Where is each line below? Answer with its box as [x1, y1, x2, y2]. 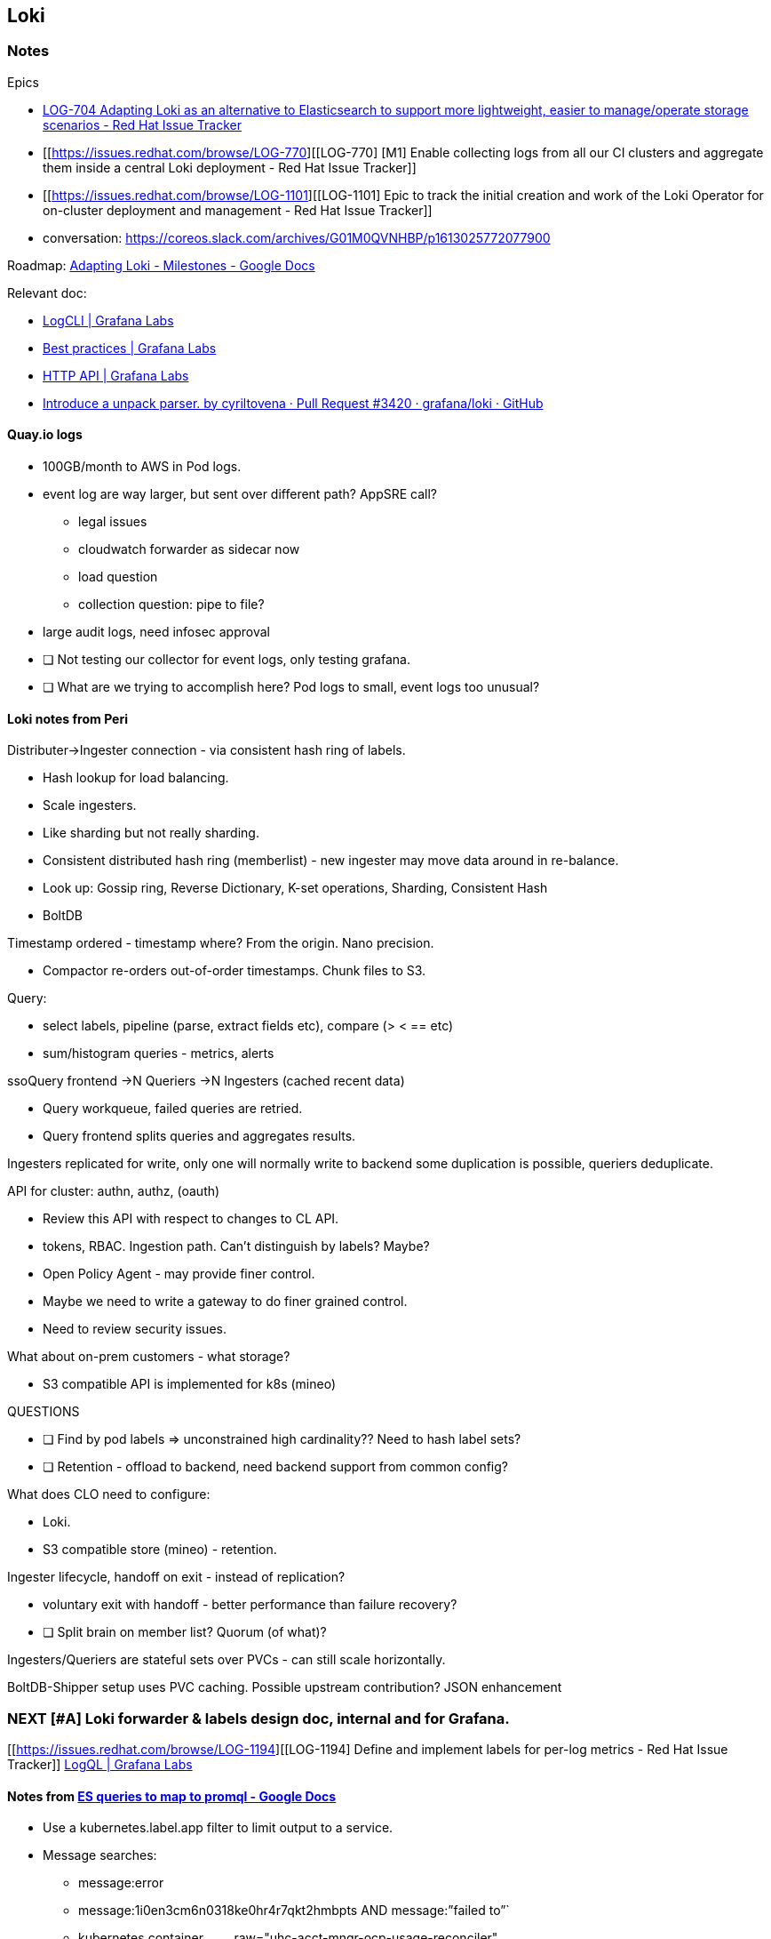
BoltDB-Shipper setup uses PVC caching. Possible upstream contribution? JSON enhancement [7, 1679, 562, 1695]
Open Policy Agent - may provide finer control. [43, 1266, 315, 1282]
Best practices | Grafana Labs [43, 340, 217, 356]
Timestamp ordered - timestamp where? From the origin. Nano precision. [7, 935, 434, 951]
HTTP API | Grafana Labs [43, 367, 189, 383]
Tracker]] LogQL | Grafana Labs [7, 1756, 193, 1772]
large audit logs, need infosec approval [43, 624, 270, 640]
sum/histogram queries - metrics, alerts [43, 1046, 274, 1062]
